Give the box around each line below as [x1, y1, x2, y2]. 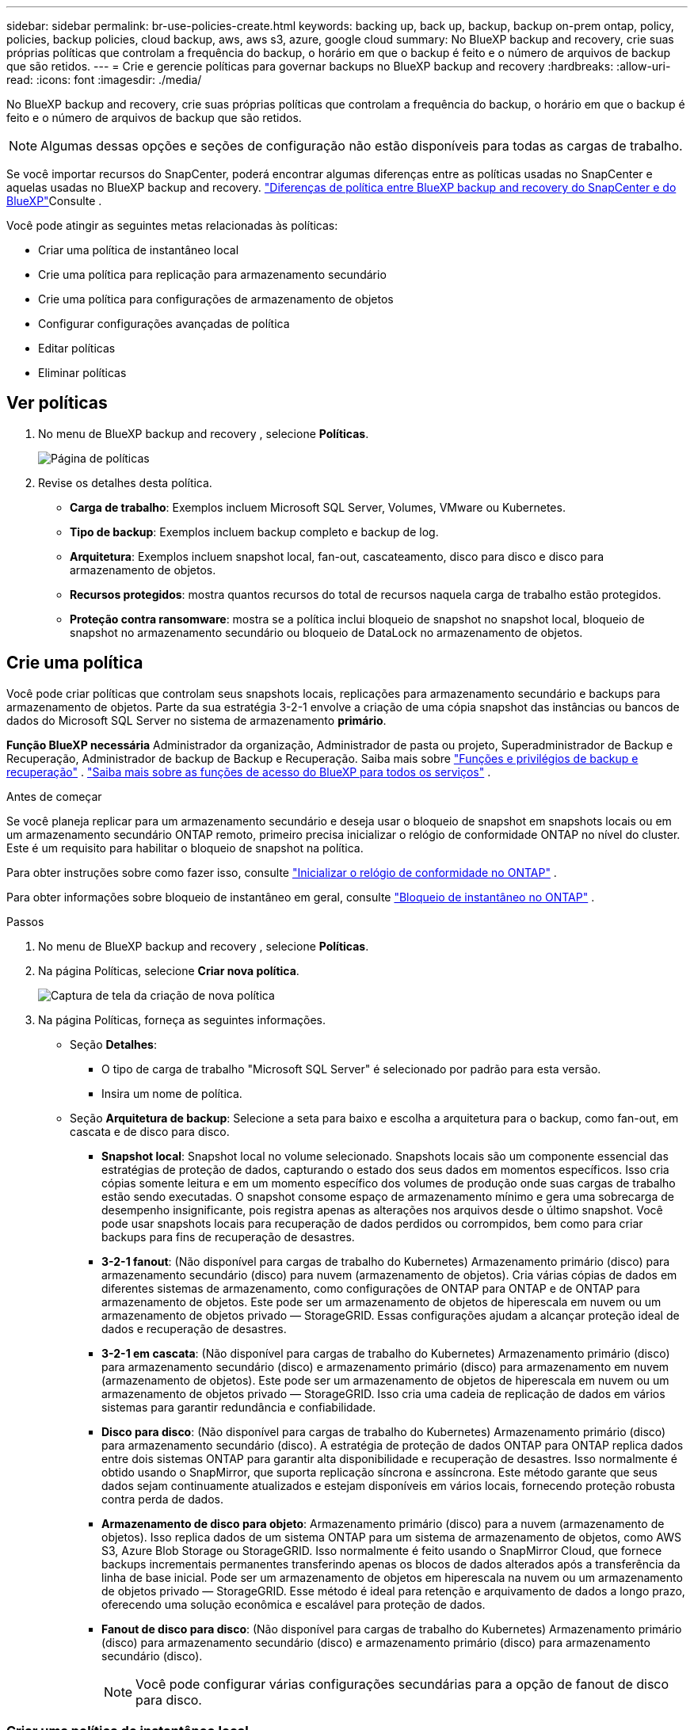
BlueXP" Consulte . [6, 194, 102, 208]
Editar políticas [38, 341, 116, 355]
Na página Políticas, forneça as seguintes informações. [38, 1012, 326, 1027]
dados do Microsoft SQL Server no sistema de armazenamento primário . [6, 713, 387, 727]
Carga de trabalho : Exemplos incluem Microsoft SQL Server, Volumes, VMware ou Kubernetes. [70, 500, 566, 514]
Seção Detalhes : [70, 1037, 157, 1051]
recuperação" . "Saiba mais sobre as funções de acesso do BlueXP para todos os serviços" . [6, 764, 491, 779]
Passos [6, 914, 44, 928]
